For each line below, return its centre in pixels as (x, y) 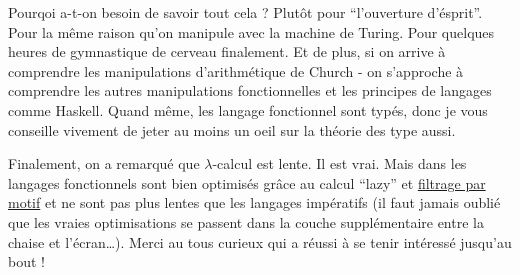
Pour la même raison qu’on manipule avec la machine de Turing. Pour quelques (251, 31)
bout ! (26, 261)
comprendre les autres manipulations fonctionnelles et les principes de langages (250, 90)
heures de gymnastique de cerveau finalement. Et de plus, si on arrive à (227, 51)
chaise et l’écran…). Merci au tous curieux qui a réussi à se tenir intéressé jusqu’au (260, 241)
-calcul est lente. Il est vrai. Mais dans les (339, 163)
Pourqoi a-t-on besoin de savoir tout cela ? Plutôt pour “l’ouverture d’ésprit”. (245, 12)
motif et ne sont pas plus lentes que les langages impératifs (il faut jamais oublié (254, 202)
